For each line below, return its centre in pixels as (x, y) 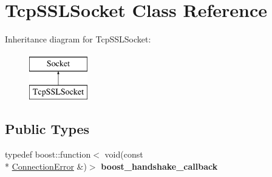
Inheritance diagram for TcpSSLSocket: (78, 39)
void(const (124, 154)
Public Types (47, 129)
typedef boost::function (48, 154)
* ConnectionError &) (46, 166)
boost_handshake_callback (159, 166)
